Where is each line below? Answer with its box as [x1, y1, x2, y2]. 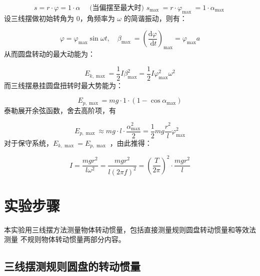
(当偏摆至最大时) [89, 5, 144, 12]
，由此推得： [109, 137, 152, 148]
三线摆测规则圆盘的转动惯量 [4, 258, 140, 274]
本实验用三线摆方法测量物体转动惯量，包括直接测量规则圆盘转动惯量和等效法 [4, 224, 256, 234]
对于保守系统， [4, 137, 53, 148]
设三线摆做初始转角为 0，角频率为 [4, 13, 115, 23]
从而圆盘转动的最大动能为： [4, 49, 95, 59]
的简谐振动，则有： [123, 13, 187, 23]
